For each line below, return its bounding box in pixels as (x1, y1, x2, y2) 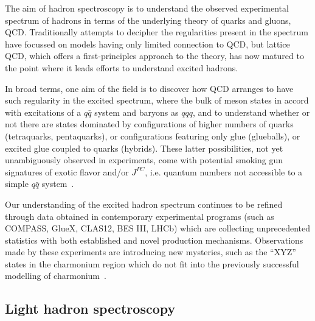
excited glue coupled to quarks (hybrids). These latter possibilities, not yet (5, 141, 283, 154)
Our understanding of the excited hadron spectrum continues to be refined (5, 197, 283, 210)
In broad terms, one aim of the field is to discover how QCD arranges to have (5, 82, 294, 94)
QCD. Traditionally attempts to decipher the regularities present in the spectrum (5, 26, 308, 38)
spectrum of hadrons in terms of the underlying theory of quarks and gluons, (5, 13, 291, 26)
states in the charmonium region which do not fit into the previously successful (5, 257, 299, 270)
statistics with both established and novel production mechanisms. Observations (5, 233, 303, 246)
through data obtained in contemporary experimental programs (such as (5, 210, 274, 222)
